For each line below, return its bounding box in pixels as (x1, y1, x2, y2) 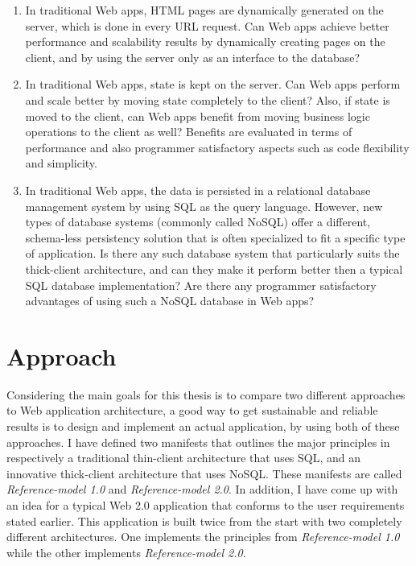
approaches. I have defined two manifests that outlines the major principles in (6, 433, 390, 450)
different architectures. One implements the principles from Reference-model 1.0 (6, 528, 400, 545)
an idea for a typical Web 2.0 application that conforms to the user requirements (6, 496, 405, 513)
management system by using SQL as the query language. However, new (25, 197, 383, 214)
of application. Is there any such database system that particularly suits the (25, 245, 400, 262)
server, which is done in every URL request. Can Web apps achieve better (25, 17, 389, 34)
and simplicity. (25, 155, 97, 171)
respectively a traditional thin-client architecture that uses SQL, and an (6, 449, 361, 466)
